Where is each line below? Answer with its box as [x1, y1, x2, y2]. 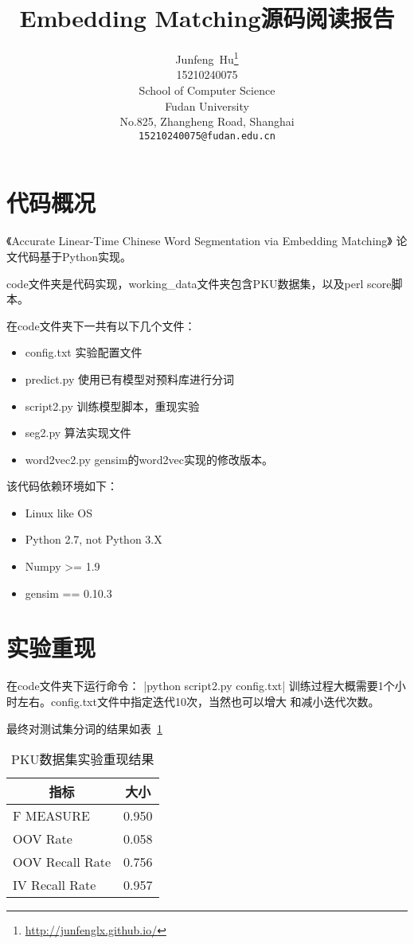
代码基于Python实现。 [17, 248, 131, 264]
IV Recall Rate [13, 876, 96, 895]
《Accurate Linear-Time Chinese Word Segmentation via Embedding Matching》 [6, 232, 393, 249]
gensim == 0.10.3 [25, 584, 112, 601]
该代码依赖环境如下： [6, 478, 118, 494]
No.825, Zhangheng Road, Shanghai [119, 113, 295, 130]
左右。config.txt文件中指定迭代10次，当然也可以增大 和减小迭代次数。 [17, 692, 380, 709]
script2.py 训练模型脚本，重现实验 [25, 397, 200, 414]
